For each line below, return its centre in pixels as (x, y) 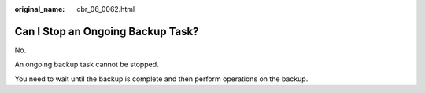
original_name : (40, 9)
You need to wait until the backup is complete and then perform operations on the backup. (161, 79)
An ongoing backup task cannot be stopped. (87, 64)
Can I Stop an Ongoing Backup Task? (107, 31)
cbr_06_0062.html (106, 9)
